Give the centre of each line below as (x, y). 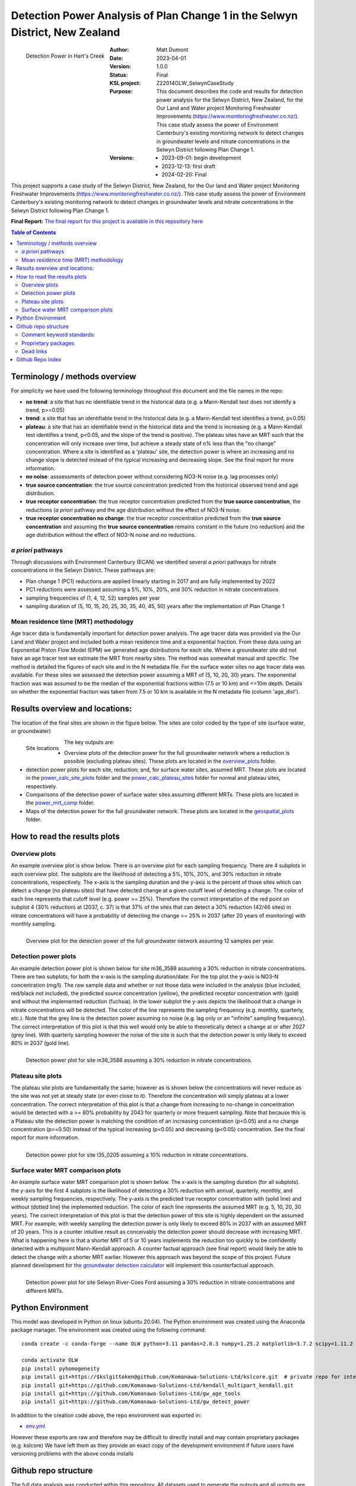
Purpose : (121, 92)
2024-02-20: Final (184, 175)
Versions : (122, 158)
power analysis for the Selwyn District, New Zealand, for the (230, 100)
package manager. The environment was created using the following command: (109, 1330)
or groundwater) (31, 731)
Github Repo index (39, 360)
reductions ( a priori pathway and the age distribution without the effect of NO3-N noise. (133, 510)
